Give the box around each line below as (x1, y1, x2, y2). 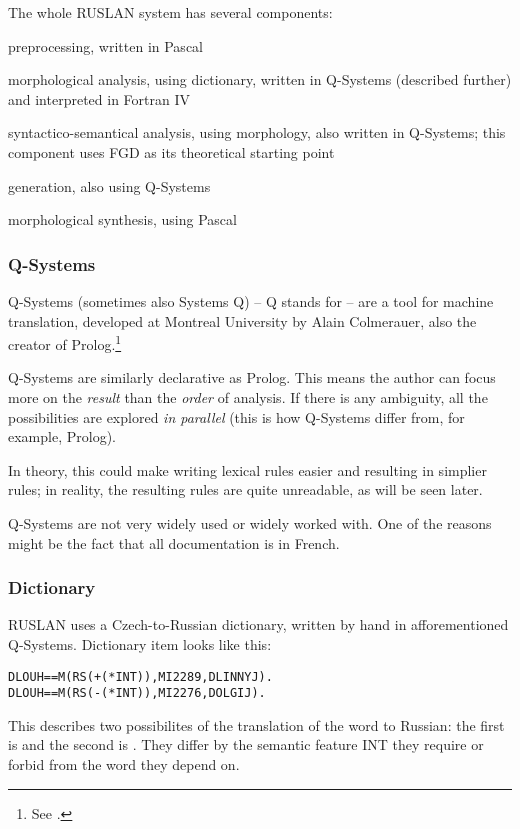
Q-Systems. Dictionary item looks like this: (8, 633, 272, 654)
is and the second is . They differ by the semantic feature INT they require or (8, 734, 484, 755)
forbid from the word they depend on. (8, 754, 240, 775)
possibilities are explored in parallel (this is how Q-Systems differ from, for (8, 406, 465, 427)
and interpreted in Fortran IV (8, 88, 190, 109)
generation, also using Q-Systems (8, 175, 211, 196)
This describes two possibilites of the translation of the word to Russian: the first (8, 714, 505, 735)
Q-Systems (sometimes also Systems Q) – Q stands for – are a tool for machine (8, 290, 494, 311)
